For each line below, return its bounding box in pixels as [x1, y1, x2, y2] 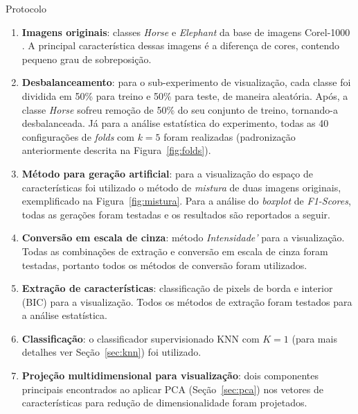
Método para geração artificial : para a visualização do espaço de [21, 166, 313, 180]
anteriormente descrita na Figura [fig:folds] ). [21, 143, 211, 157]
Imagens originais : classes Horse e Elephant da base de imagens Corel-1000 [21, 24, 350, 39]
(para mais [292, 331, 337, 345]
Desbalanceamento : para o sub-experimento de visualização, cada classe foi [21, 75, 351, 89]
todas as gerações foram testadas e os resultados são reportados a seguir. [21, 207, 330, 221]
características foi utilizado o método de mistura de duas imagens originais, [21, 180, 341, 194]
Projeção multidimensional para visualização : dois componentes [21, 368, 319, 383]
